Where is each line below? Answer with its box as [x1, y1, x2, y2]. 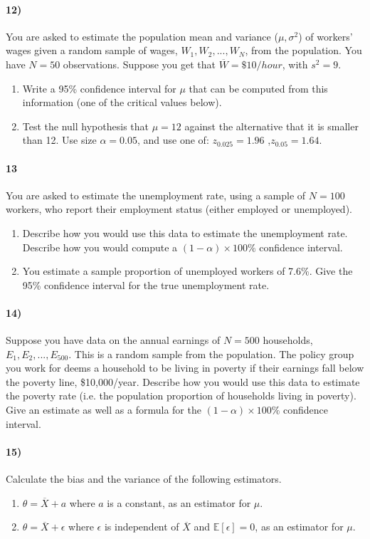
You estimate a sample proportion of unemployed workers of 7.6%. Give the [22, 263, 353, 278]
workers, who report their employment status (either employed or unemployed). [6, 202, 352, 216]
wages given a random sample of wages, [6, 43, 178, 58]
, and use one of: [137, 132, 209, 147]
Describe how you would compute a [22, 239, 178, 254]
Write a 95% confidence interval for [22, 80, 176, 95]
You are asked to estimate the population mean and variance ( [6, 28, 278, 43]
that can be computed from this [189, 80, 328, 95]
